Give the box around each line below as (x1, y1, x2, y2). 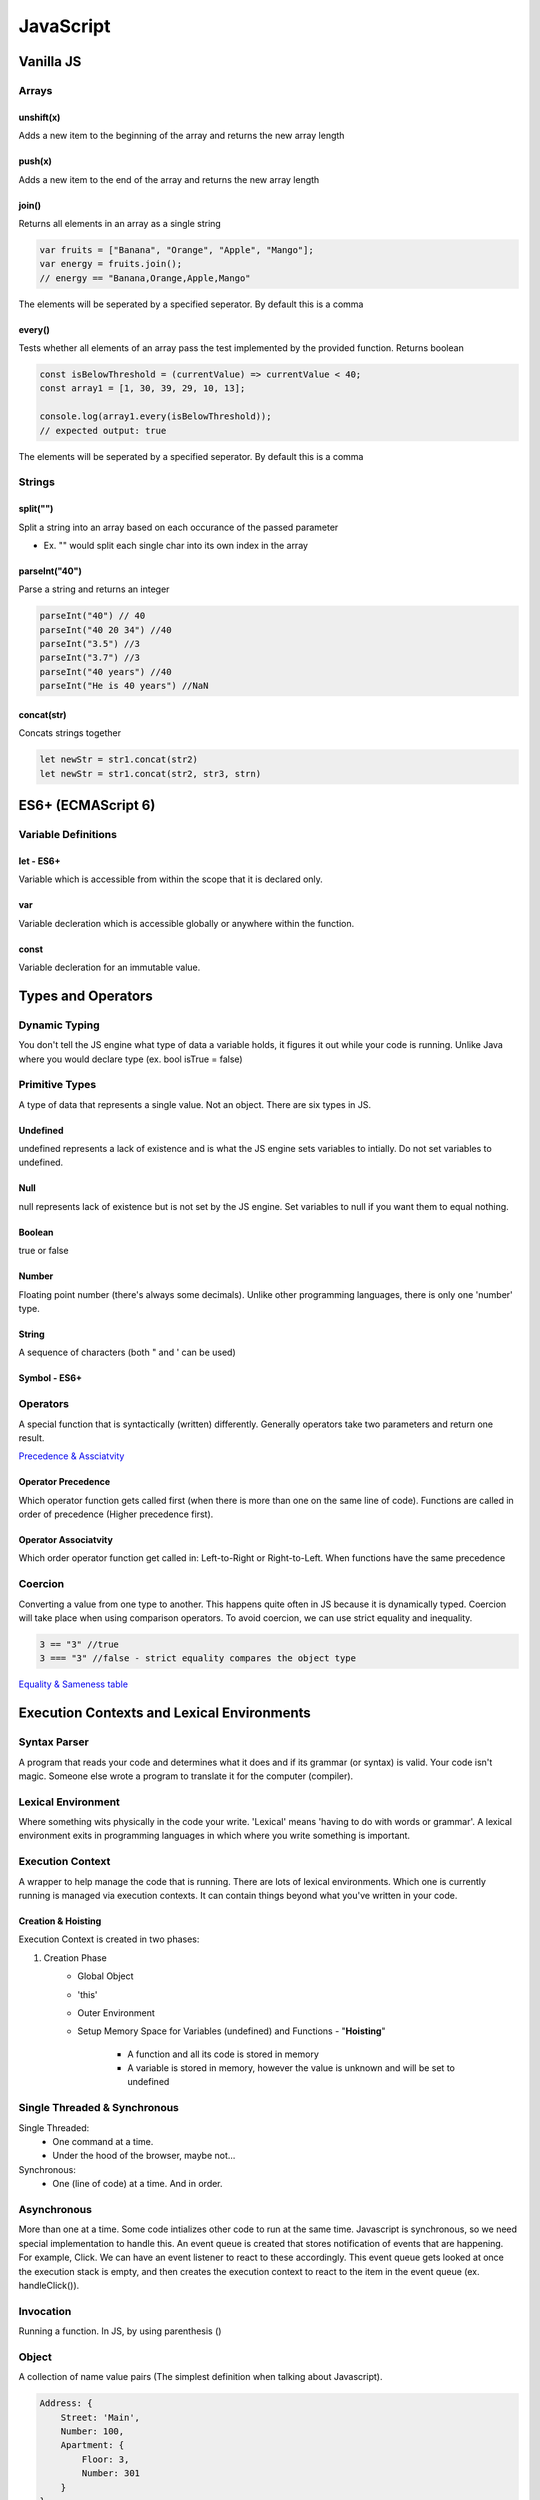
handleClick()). (18, 2279, 80, 2291)
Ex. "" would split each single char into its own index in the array (43, 539, 309, 551)
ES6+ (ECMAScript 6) (18, 797, 156, 814)
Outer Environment (77, 2006, 155, 2019)
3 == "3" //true (39, 1638, 120, 1650)
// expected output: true (39, 425, 167, 436)
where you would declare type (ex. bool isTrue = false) (18, 1053, 244, 1065)
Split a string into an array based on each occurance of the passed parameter (18, 521, 339, 533)
